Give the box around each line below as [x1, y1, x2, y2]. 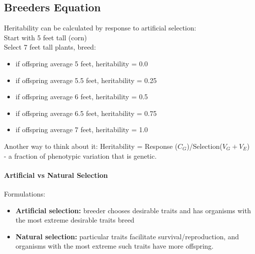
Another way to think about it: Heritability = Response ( [4, 141, 178, 151]
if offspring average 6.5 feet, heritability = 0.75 [15, 108, 157, 118]
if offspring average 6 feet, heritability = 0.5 [15, 91, 148, 102]
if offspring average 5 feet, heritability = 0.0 [15, 58, 148, 68]
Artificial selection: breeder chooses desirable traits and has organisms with [15, 205, 251, 215]
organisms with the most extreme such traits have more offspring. [15, 241, 214, 251]
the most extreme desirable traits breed [15, 215, 134, 225]
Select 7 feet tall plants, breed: [4, 42, 96, 52]
